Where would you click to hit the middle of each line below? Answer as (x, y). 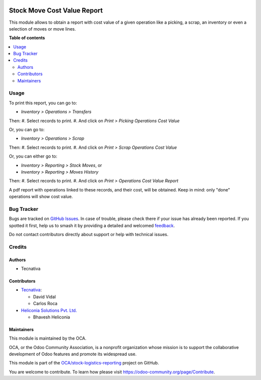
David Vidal (44, 297)
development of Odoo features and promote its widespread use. (73, 354)
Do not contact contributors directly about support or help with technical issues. (89, 234)
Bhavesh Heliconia (51, 317)
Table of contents (27, 38)
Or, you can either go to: (33, 156)
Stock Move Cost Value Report (56, 10)
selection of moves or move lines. (42, 29)
